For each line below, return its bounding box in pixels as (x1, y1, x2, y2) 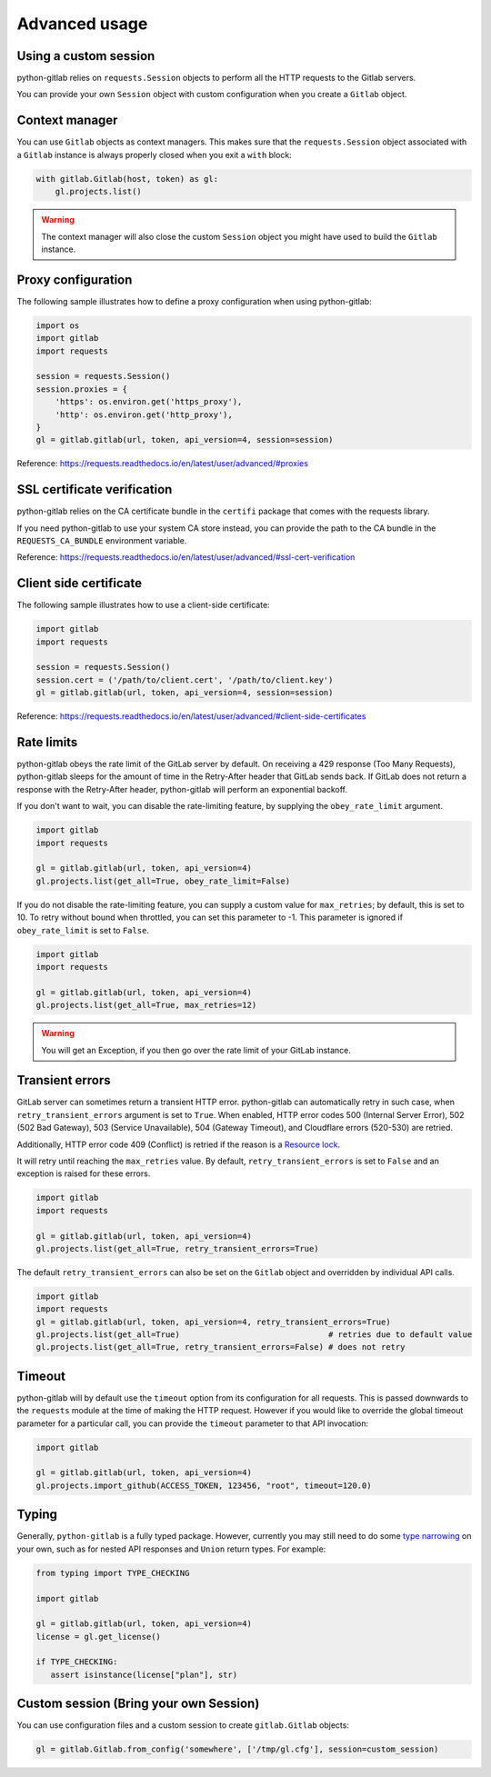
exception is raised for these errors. (16, 1168, 151, 1179)
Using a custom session (16, 48, 155, 64)
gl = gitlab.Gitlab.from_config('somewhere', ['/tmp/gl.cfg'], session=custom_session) (35, 1744, 439, 1754)
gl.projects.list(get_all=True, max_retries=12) (35, 1000, 257, 1011)
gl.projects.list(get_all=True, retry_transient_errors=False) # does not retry (35, 1342, 406, 1353)
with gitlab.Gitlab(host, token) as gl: (35, 174, 218, 184)
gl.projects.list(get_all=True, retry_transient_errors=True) (35, 1243, 319, 1253)
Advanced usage (16, 14, 148, 34)
